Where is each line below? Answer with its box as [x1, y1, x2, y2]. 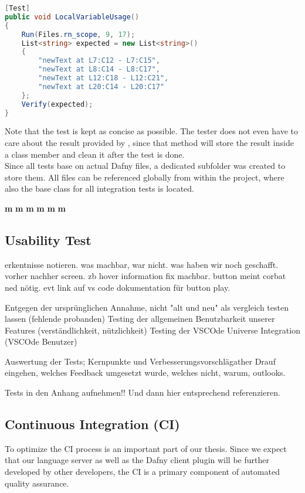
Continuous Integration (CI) [5, 415, 180, 433]
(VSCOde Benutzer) [5, 335, 77, 348]
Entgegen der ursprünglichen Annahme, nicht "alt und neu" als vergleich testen [5, 301, 289, 313]
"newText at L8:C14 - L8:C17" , [38, 65, 160, 74]
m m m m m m [5, 202, 66, 214]
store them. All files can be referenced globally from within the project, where [5, 171, 284, 183]
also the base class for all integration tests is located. [5, 182, 194, 195]
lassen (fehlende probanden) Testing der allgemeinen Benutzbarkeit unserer [5, 312, 275, 325]
